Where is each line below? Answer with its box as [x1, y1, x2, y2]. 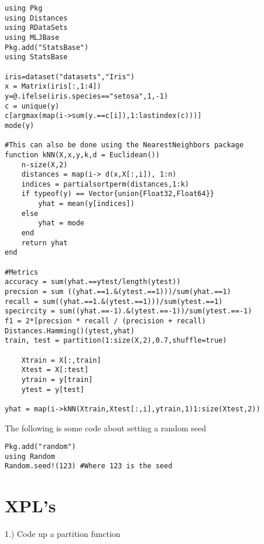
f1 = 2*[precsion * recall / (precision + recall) [5, 317, 206, 325]
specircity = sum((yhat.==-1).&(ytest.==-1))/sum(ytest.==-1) [5, 307, 252, 316]
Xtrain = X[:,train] [21, 356, 101, 364]
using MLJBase [5, 33, 60, 42]
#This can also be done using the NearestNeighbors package [5, 141, 244, 150]
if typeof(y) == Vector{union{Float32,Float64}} [21, 190, 214, 198]
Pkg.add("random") [5, 442, 76, 451]
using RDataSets [5, 23, 68, 32]
